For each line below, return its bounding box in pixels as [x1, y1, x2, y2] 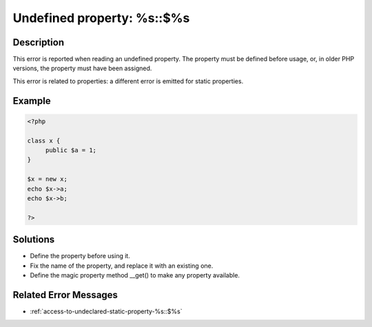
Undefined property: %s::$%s [12, 10, 190, 25]
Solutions [12, 234, 55, 246]
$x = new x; [27, 176, 68, 183]
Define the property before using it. [30, 252, 130, 260]
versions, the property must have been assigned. [12, 64, 152, 72]
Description [12, 36, 65, 48]
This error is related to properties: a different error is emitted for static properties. [12, 76, 244, 85]
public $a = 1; [45, 147, 96, 154]
